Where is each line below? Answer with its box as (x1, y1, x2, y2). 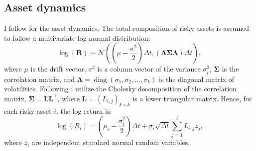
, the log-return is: (56, 105, 112, 116)
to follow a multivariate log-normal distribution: (4, 32, 150, 43)
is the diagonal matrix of (158, 74, 234, 84)
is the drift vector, (30, 64, 86, 74)
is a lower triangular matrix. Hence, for (132, 93, 252, 103)
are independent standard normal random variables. (31, 137, 190, 148)
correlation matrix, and (4, 74, 75, 84)
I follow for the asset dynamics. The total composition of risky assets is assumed (4, 23, 250, 33)
